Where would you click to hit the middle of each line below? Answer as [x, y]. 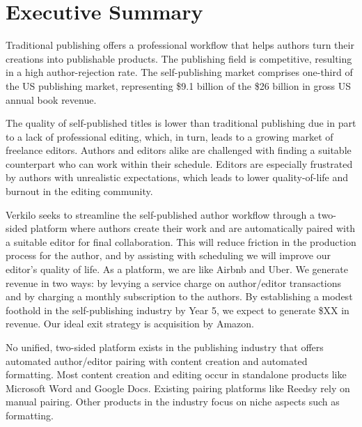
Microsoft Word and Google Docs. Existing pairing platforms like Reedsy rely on [178, 388]
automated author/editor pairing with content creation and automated [157, 360]
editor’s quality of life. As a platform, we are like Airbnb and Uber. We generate [177, 269]
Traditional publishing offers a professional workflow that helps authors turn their [180, 45]
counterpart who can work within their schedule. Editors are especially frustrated [179, 163]
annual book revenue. [51, 99]
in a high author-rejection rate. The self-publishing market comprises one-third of [179, 72]
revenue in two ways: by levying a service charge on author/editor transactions [173, 282]
